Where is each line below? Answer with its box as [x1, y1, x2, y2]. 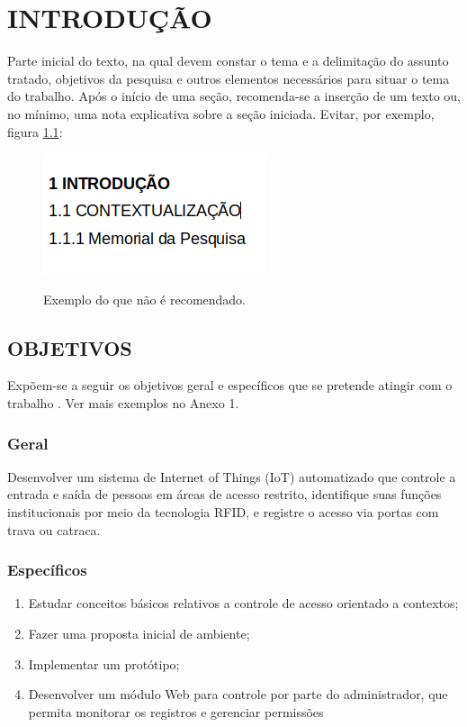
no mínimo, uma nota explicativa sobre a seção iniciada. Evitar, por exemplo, [7, 104, 435, 123]
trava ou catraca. [7, 520, 101, 539]
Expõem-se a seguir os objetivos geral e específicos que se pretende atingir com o [7, 376, 453, 395]
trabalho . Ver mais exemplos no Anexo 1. [7, 394, 239, 413]
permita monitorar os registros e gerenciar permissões [28, 702, 324, 721]
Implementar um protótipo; [28, 654, 180, 673]
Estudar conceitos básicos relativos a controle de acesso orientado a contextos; [28, 594, 459, 613]
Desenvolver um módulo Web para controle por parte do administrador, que [28, 685, 448, 704]
